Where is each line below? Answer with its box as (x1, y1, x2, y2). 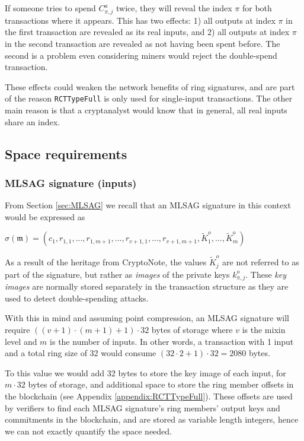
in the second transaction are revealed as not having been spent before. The (5, 37, 280, 49)
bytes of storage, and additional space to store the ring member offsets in (28, 378, 294, 391)
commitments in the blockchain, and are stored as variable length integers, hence (5, 413, 299, 426)
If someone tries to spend (5, 2, 96, 14)
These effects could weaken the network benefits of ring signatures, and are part (5, 80, 295, 93)
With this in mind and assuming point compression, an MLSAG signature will (5, 312, 289, 324)
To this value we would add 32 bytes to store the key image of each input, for (5, 366, 286, 379)
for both (242, 2, 272, 14)
